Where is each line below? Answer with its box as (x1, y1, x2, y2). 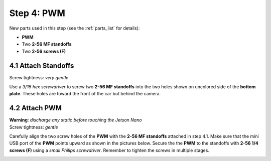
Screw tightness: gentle (9, 124, 58, 130)
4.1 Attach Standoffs (9, 61, 74, 70)
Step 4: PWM (9, 8, 65, 19)
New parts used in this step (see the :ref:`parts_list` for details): (9, 25, 140, 31)
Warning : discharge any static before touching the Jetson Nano (9, 117, 143, 123)
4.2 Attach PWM (9, 104, 62, 112)
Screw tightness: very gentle (9, 74, 69, 80)
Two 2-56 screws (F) (22, 48, 66, 54)
